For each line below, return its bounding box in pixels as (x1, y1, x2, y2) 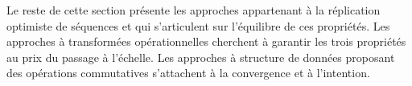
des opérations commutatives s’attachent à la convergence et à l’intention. (6, 64, 370, 81)
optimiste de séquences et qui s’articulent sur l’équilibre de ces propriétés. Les (6, 17, 390, 34)
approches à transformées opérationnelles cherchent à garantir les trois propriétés (6, 33, 406, 50)
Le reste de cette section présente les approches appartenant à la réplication (6, 2, 381, 18)
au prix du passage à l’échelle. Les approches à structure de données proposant (6, 48, 395, 65)
